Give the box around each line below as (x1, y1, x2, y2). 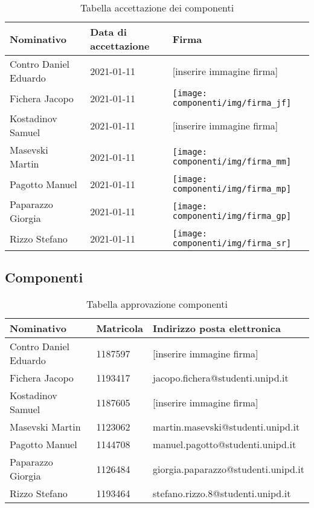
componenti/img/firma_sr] (172, 238, 292, 248)
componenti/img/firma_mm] (172, 157, 292, 166)
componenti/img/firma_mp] (172, 184, 292, 194)
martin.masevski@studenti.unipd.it (153, 420, 300, 434)
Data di (90, 25, 127, 39)
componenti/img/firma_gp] (172, 211, 292, 221)
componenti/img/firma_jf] (172, 98, 292, 108)
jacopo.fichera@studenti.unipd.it (153, 371, 289, 385)
